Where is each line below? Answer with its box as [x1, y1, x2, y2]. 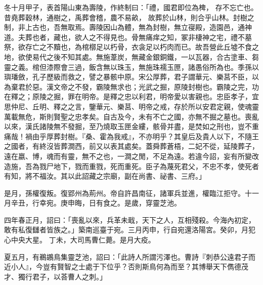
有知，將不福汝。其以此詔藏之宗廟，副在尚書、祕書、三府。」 [4, 171, 206, 181]
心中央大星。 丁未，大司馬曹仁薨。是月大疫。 [4, 234, 155, 245]
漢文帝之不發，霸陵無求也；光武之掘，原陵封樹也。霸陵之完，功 [46, 81, 259, 92]
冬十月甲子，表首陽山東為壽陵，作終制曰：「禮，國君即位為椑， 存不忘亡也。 [4, 2, 258, 12]
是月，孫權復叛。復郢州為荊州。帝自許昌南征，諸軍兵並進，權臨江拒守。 [4, 187, 245, 198]
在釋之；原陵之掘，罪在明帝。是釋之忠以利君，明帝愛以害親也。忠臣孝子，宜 [4, 91, 259, 102]
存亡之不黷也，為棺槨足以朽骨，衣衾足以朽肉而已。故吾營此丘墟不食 [25, 42, 252, 52]
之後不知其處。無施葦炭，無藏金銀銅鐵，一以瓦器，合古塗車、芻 [46, 51, 259, 62]
